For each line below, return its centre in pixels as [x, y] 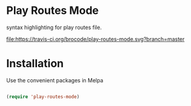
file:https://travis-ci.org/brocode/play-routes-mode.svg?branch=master [95, 39]
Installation [35, 64]
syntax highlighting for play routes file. [54, 27]
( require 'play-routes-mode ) [43, 97]
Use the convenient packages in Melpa [55, 80]
